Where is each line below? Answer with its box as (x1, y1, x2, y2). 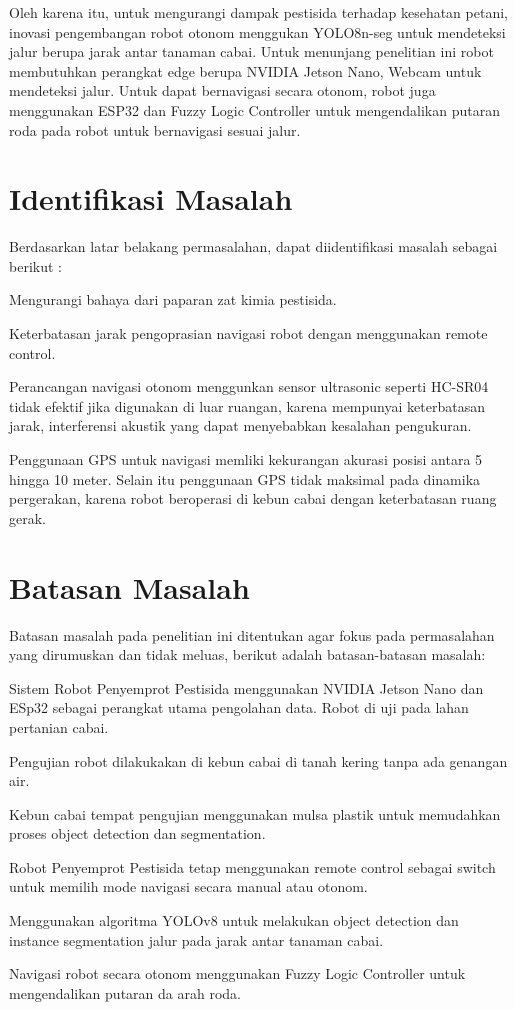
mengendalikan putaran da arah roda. (9, 982, 241, 1003)
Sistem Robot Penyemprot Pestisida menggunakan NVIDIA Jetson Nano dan (9, 677, 484, 698)
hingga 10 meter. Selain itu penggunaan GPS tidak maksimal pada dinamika (9, 468, 481, 489)
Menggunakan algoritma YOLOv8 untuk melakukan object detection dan (9, 910, 459, 931)
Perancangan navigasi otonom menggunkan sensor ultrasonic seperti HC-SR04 (9, 376, 489, 397)
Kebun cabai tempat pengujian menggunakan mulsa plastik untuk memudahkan (9, 803, 501, 824)
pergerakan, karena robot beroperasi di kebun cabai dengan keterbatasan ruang (9, 488, 497, 509)
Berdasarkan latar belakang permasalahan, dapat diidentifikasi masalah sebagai (9, 236, 498, 257)
